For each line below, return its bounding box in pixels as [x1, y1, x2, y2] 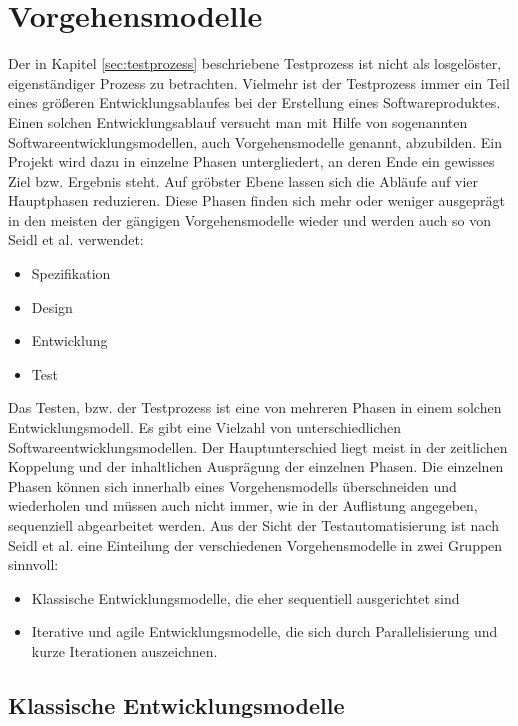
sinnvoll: [8, 554, 59, 575]
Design [31, 296, 73, 317]
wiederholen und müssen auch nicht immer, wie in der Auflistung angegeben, [8, 495, 478, 516]
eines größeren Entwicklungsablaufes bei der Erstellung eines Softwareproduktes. [8, 92, 501, 113]
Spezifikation [31, 263, 111, 284]
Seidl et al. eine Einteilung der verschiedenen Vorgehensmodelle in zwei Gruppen [8, 534, 503, 555]
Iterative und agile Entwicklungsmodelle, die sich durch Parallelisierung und [31, 621, 498, 642]
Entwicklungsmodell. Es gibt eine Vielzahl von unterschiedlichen [8, 417, 402, 438]
